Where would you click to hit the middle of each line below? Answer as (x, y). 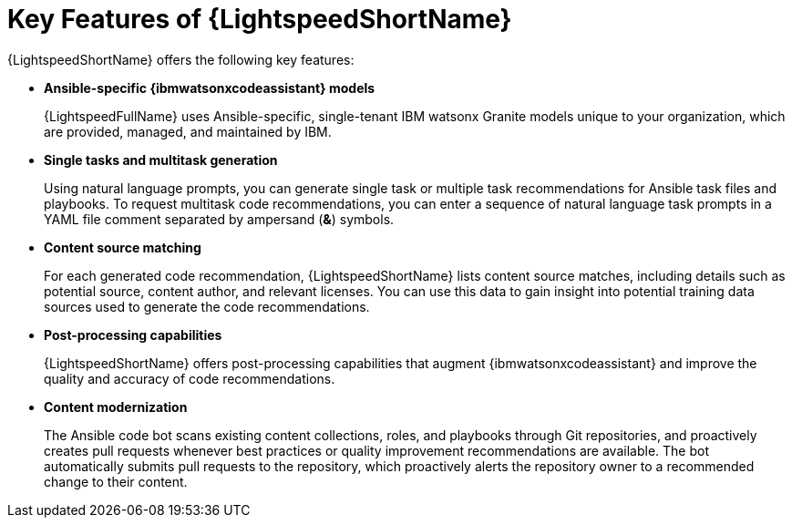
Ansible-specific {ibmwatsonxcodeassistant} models (210, 87)
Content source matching (123, 247)
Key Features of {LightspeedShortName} (260, 19)
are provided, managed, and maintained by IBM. (188, 131)
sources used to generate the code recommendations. (207, 306)
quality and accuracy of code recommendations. (190, 378)
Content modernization (116, 407)
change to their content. (116, 481)
